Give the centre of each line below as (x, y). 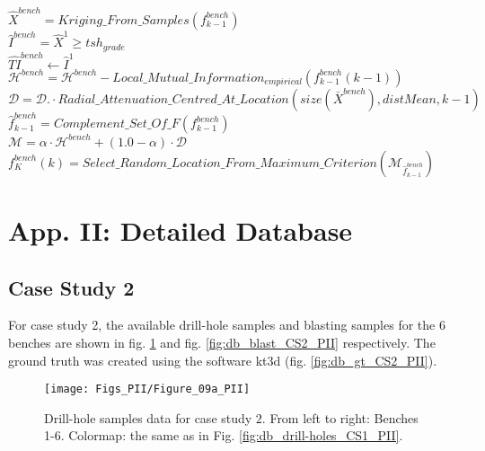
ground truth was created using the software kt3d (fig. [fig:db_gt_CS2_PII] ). (223, 360)
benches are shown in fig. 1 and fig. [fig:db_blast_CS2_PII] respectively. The (222, 342)
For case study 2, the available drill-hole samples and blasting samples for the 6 (227, 325)
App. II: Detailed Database (181, 230)
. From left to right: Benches (340, 417)
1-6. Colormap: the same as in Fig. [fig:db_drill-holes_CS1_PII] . (224, 435)
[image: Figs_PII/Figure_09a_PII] (147, 389)
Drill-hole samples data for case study (148, 417)
